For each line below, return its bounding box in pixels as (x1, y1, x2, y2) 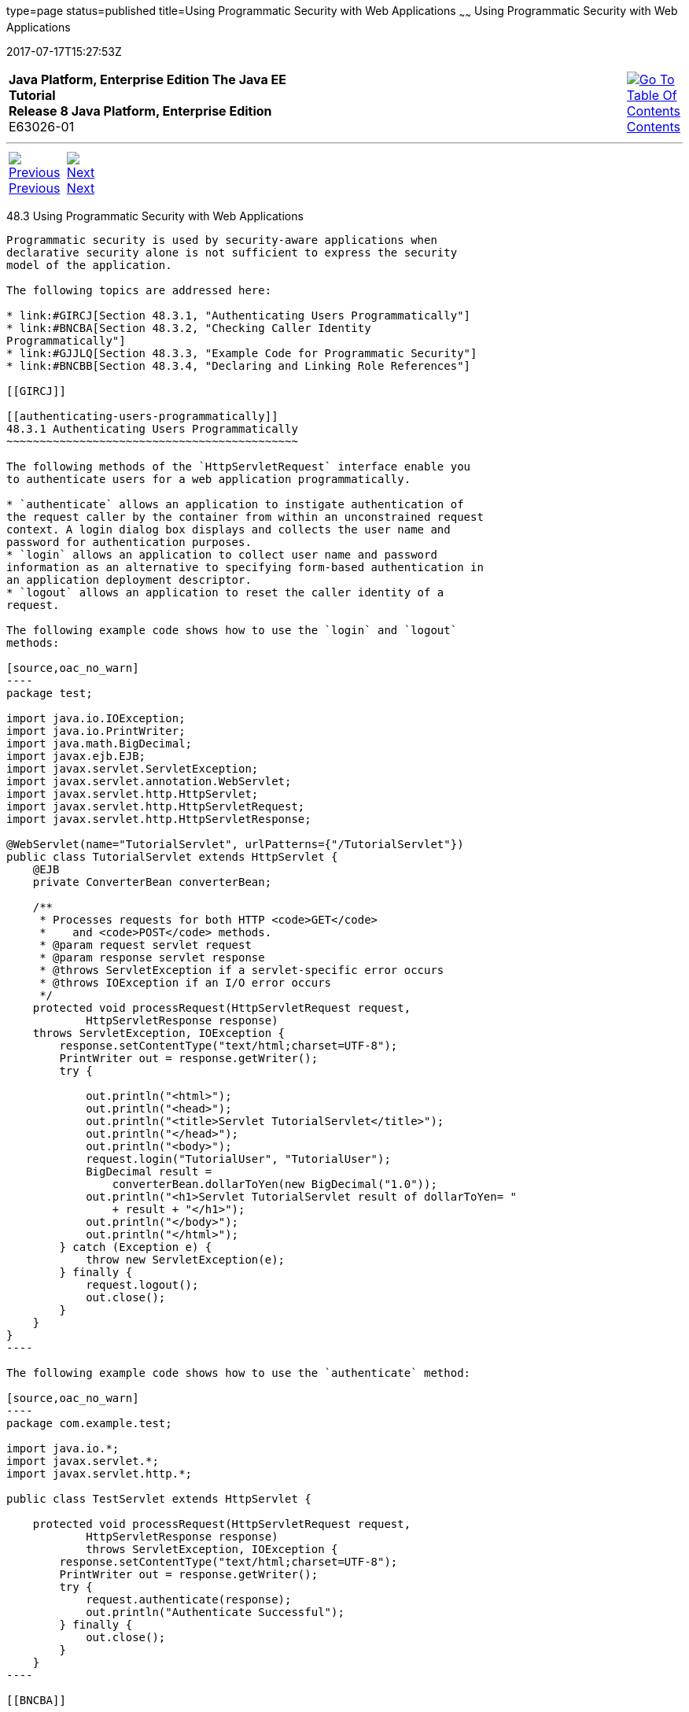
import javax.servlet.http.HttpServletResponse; (6, 812, 311, 825)
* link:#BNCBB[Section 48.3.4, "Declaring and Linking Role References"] (6, 359, 471, 372)
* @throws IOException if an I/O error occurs (39, 976, 332, 989)
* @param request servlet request (39, 938, 252, 951)
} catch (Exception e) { (59, 1240, 212, 1253)
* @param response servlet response (39, 950, 265, 964)
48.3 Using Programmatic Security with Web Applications (6, 208, 304, 223)
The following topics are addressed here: (6, 283, 272, 297)
